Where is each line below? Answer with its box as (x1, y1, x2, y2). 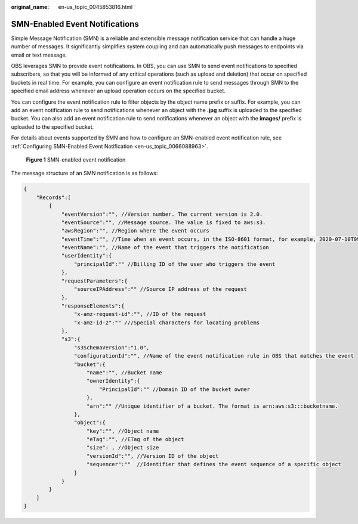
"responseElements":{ (61, 302, 125, 309)
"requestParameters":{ (61, 277, 128, 284)
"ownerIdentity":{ (87, 377, 140, 385)
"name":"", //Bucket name (87, 369, 162, 376)
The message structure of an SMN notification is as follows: (11, 170, 158, 177)
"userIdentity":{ (61, 252, 112, 259)
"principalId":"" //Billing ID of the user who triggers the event (73, 261, 276, 268)
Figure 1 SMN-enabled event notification (26, 156, 126, 163)
